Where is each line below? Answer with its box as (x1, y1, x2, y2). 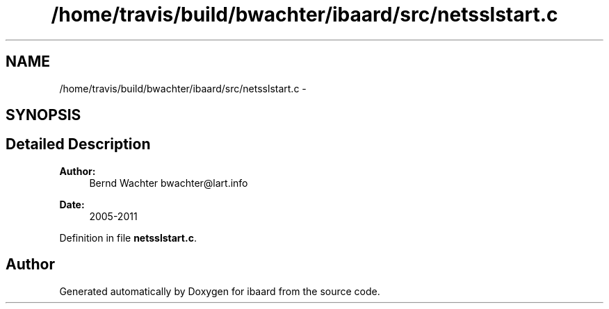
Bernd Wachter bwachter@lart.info (89, 176, 248, 189)
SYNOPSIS (6, 106, 81, 124)
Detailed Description (6, 135, 151, 153)
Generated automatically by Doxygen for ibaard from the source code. (59, 285, 380, 297)
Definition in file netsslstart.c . (59, 231, 197, 244)
